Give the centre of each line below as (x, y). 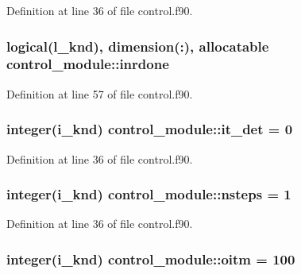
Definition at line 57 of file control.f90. (100, 93)
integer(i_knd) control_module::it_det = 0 (150, 129)
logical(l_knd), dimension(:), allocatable (138, 46)
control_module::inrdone (88, 64)
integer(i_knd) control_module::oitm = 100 (151, 259)
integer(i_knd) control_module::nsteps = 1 (149, 194)
